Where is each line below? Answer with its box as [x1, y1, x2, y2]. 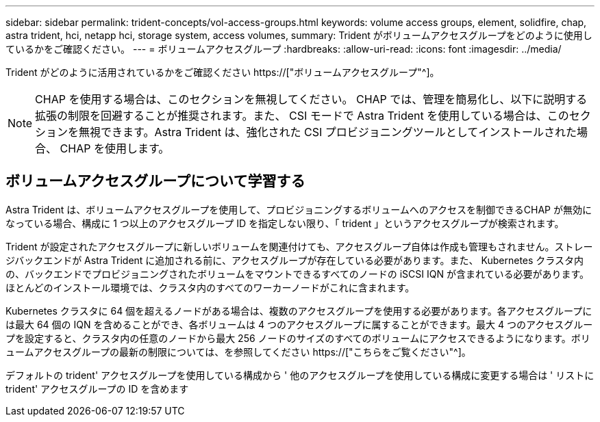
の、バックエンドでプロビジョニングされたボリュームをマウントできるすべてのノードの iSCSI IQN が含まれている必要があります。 [5, 267, 590, 280]
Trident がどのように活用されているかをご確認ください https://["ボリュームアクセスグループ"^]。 [5, 66, 440, 78]
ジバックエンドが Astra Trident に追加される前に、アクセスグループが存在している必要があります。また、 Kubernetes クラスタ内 [5, 254, 584, 266]
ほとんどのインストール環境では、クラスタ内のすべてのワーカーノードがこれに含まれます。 [5, 281, 415, 293]
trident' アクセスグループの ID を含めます [5, 382, 189, 395]
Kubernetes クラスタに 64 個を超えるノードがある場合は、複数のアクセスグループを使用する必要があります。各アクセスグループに [5, 304, 592, 317]
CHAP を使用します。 [60, 142, 170, 155]
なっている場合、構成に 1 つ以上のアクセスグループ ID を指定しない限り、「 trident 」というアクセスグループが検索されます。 [5, 217, 564, 229]
